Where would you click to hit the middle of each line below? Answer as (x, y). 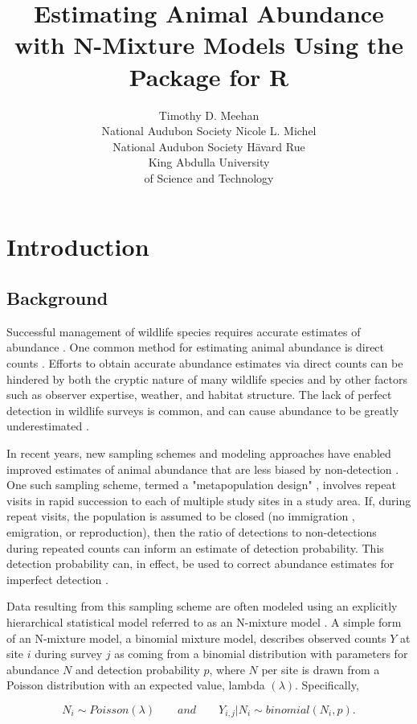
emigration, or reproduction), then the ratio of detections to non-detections (192, 531)
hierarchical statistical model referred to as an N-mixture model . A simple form (204, 621)
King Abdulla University (209, 162)
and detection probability (137, 669)
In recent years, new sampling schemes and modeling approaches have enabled (199, 453)
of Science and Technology (209, 177)
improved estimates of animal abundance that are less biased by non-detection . (203, 469)
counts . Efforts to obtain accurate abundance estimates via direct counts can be (205, 363)
